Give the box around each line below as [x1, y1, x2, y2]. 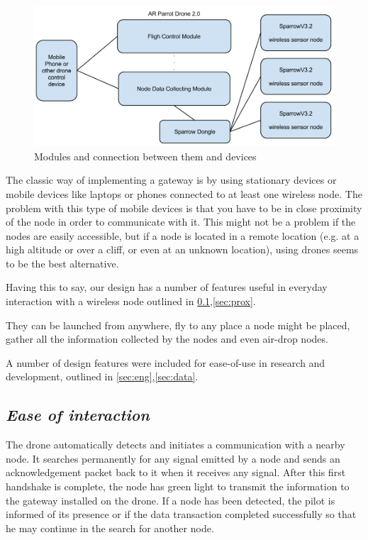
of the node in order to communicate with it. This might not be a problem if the [6, 214, 356, 229]
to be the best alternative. [6, 255, 119, 270]
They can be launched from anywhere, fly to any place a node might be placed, [6, 317, 350, 332]
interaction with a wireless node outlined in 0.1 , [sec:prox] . [6, 294, 256, 309]
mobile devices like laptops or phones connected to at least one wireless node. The [6, 186, 362, 201]
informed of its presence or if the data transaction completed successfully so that [6, 507, 357, 522]
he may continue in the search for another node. [6, 520, 214, 535]
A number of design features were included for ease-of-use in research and [6, 355, 325, 370]
